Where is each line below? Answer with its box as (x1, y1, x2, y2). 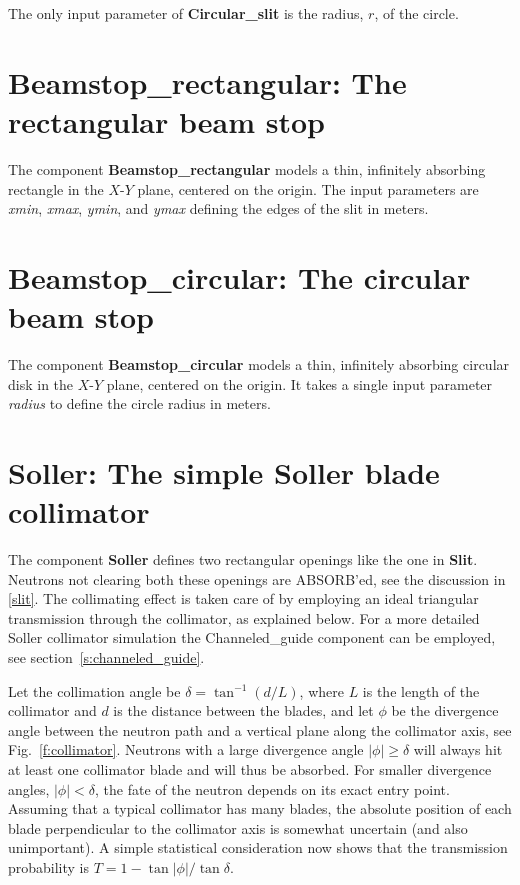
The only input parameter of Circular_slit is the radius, (8, 3, 364, 23)
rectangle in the (8, 178, 104, 199)
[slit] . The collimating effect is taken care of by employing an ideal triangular (8, 588, 479, 609)
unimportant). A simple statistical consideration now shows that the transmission (8, 837, 508, 858)
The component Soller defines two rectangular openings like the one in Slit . (8, 549, 478, 570)
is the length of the (362, 680, 480, 701)
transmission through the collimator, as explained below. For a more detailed (8, 607, 480, 628)
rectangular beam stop (8, 100, 325, 141)
